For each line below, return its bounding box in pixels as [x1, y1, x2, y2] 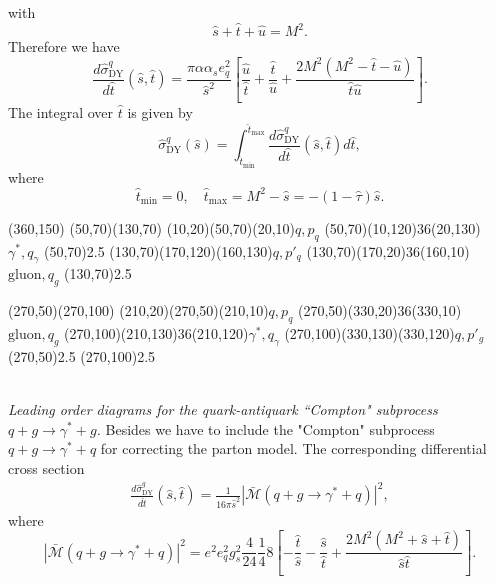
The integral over [8, 101, 114, 122]
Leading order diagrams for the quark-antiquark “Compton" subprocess [8, 398, 438, 419]
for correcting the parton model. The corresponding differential [100, 438, 487, 459]
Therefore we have [8, 36, 120, 57]
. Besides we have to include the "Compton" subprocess [96, 418, 435, 439]
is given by [127, 101, 193, 122]
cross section [8, 457, 85, 478]
